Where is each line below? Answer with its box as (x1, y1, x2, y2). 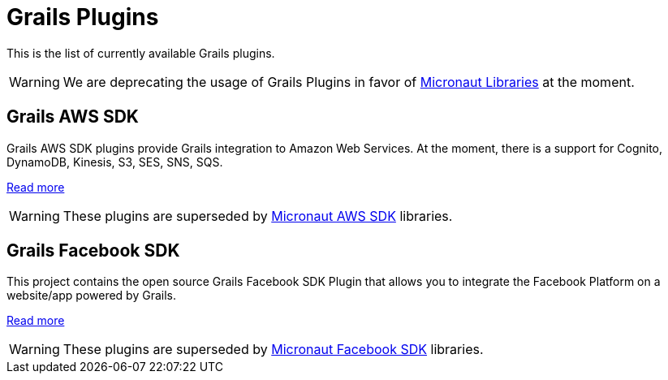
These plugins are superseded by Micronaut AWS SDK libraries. (62, 207, 453, 224)
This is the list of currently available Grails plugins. (6, 45, 275, 60)
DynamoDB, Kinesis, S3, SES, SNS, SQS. (6, 154, 223, 169)
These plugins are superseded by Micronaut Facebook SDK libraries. (62, 341, 484, 358)
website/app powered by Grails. (6, 288, 176, 303)
